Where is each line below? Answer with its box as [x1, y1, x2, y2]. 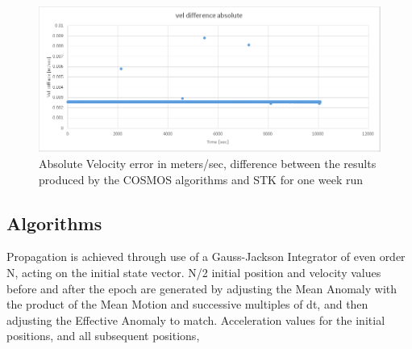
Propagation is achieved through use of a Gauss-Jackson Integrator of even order [6, 248, 406, 265]
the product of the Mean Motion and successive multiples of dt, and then [6, 296, 368, 313]
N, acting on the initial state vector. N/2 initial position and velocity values [6, 263, 381, 280]
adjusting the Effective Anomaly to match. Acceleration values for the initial [6, 311, 385, 328]
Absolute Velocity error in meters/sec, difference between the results [39, 155, 377, 171]
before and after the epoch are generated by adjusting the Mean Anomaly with [6, 280, 397, 296]
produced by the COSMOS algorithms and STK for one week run [39, 170, 363, 187]
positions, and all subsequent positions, [6, 327, 200, 344]
